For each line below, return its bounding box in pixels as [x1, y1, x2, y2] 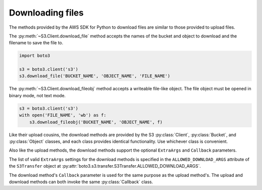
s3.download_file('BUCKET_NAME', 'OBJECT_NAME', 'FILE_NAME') [19, 73, 170, 79]
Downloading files [9, 7, 84, 18]
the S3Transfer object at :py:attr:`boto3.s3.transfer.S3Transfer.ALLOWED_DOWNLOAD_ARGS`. [9, 163, 201, 169]
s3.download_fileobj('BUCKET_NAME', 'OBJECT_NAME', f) [29, 119, 163, 125]
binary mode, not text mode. [9, 92, 66, 98]
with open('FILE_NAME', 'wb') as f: [19, 112, 107, 118]
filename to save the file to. [9, 40, 64, 46]
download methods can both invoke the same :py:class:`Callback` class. [9, 179, 153, 185]
